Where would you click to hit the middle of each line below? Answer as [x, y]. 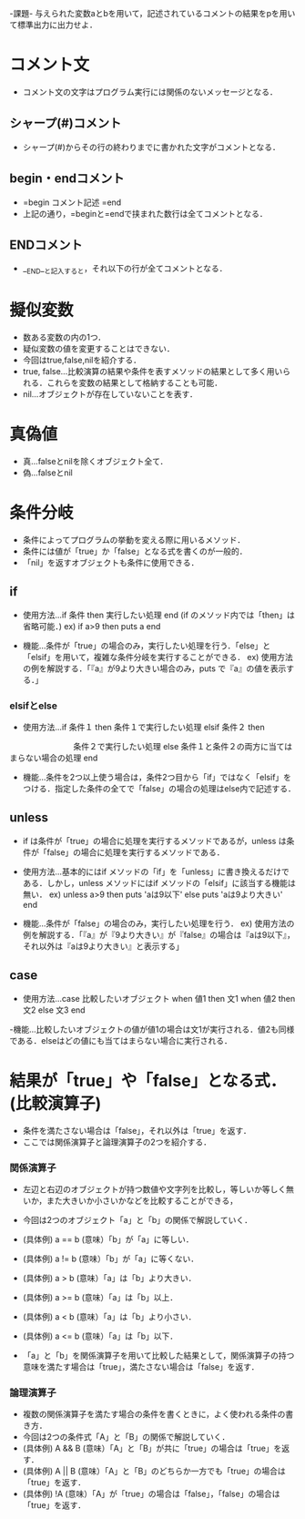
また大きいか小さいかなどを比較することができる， [142, 1200]
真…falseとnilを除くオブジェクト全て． [95, 462]
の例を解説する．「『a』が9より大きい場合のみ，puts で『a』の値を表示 [154, 668]
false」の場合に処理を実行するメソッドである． [136, 852]
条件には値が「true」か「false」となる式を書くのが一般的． [135, 551]
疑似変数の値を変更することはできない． [98, 349]
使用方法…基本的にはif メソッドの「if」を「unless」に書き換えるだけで [156, 872]
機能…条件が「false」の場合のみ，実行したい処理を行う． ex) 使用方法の [158, 923]
